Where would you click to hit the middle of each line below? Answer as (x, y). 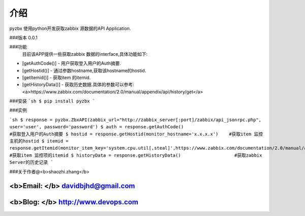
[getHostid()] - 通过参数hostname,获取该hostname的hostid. (84, 70)
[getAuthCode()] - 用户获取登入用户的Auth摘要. (72, 63)
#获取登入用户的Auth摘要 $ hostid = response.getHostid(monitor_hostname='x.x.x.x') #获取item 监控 (136, 134)
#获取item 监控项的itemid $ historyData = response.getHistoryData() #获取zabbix (136, 155)
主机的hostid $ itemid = (39, 141)
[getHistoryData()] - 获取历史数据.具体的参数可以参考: (78, 85)
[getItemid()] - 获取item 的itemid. (56, 77)
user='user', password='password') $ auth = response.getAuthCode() (97, 127)
